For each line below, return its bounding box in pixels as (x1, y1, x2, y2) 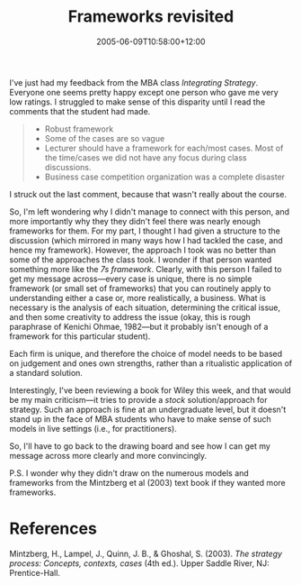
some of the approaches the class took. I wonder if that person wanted (9, 254, 272, 265)
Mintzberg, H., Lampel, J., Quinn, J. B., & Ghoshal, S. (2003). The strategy (9, 548, 283, 559)
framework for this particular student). (9, 331, 151, 342)
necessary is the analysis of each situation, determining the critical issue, (9, 302, 281, 313)
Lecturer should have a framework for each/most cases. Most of (44, 142, 284, 153)
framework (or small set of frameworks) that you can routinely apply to (9, 282, 271, 294)
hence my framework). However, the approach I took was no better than (9, 244, 277, 255)
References (9, 518, 97, 539)
